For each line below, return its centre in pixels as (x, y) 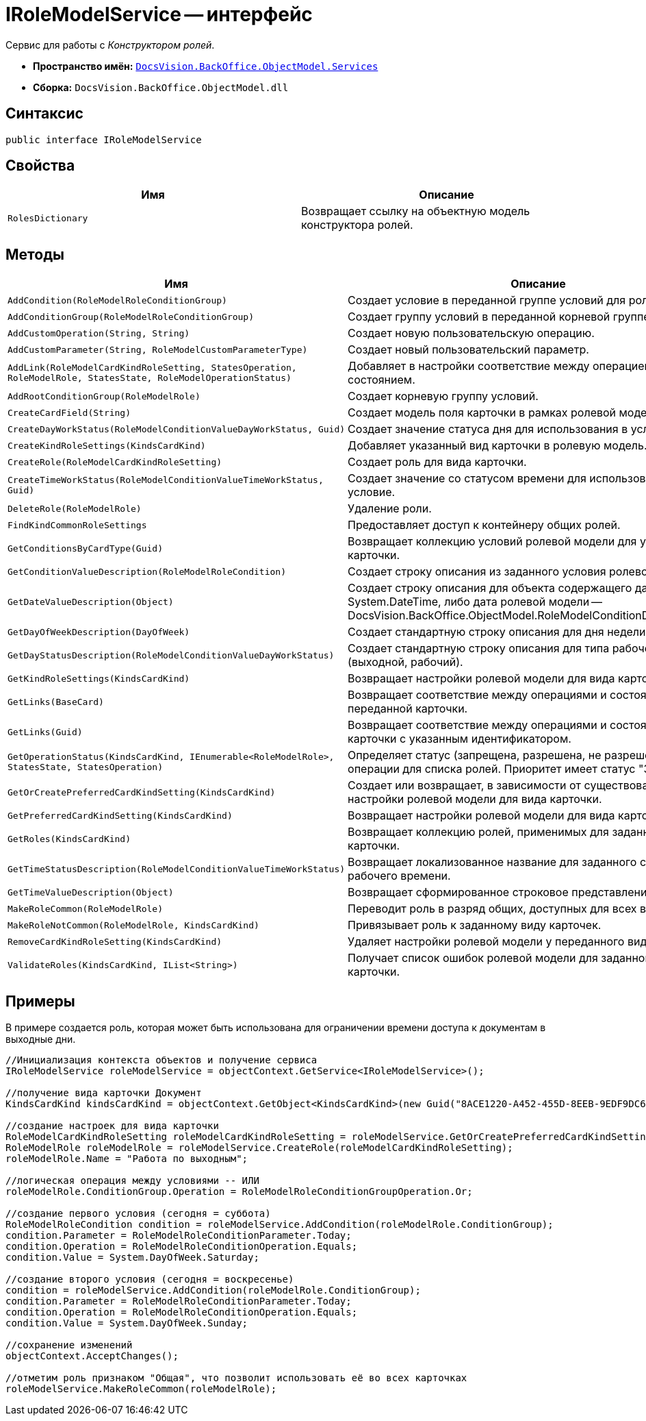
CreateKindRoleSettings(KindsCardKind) (107, 445)
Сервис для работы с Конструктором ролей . (110, 45)
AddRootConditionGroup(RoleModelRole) (104, 396)
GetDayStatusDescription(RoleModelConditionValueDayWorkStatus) (171, 655)
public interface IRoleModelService (104, 139)
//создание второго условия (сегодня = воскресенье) (150, 1280)
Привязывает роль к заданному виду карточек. (475, 925)
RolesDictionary (48, 218)
